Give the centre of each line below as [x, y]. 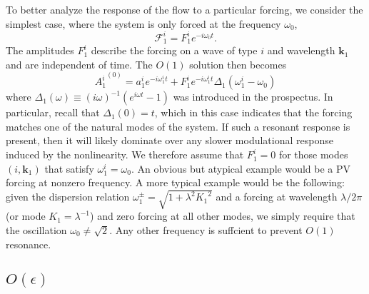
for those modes [313, 154]
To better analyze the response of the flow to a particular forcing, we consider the [184, 9]
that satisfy [69, 168]
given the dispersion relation [68, 197]
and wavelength [301, 50]
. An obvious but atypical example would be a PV [241, 168]
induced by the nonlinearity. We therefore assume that [125, 154]
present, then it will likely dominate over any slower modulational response [170, 140]
